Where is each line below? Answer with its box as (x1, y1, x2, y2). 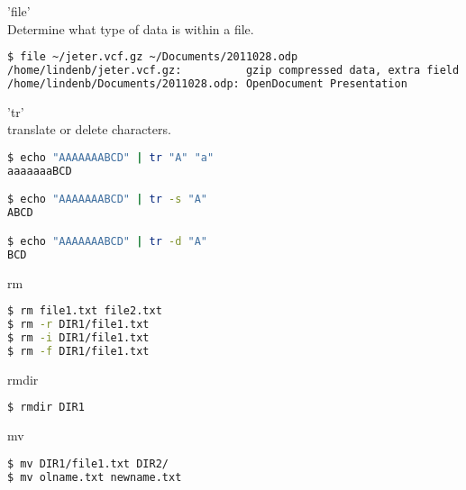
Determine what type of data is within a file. (7, 19, 254, 38)
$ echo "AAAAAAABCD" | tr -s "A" (7, 193, 208, 206)
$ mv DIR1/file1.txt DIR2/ (7, 457, 169, 470)
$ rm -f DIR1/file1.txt (7, 344, 150, 358)
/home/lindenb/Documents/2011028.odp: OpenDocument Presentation (7, 77, 407, 90)
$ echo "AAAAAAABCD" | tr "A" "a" (7, 151, 215, 164)
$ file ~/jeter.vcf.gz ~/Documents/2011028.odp (7, 50, 298, 64)
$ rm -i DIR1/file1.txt (7, 331, 150, 344)
